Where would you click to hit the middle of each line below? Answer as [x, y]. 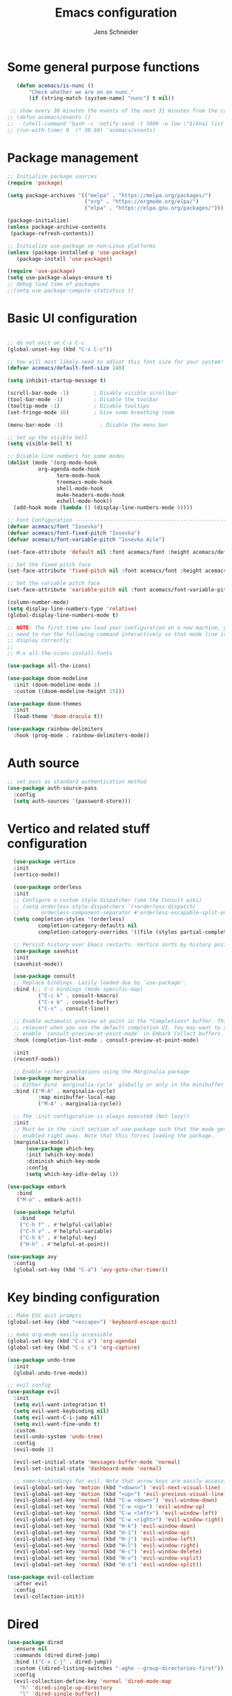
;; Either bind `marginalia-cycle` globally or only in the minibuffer [119, 1085]
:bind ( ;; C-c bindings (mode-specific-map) [78, 989]
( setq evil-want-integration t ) [60, 1405]
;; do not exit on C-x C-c [46, 343]
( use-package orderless [47, 887]
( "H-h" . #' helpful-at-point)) [65, 1244]
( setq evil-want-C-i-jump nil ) [58, 1417]
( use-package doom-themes [44, 703]
